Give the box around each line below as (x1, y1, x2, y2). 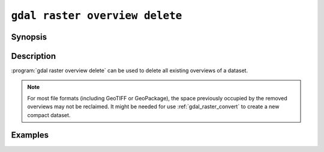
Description (11, 51, 56, 61)
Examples (11, 130, 49, 141)
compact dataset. (27, 111, 71, 118)
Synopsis (11, 32, 47, 42)
